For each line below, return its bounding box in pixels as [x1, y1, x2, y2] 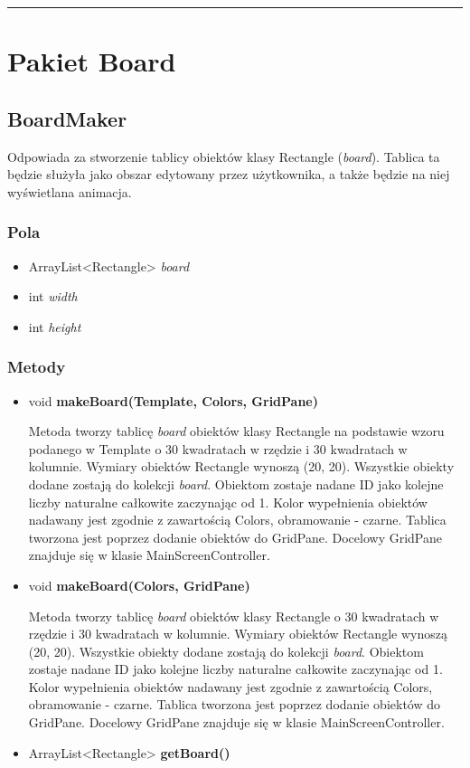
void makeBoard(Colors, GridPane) [28, 575, 250, 594]
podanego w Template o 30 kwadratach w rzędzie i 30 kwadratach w [28, 439, 408, 458]
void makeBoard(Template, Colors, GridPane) [28, 391, 319, 410]
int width [28, 287, 78, 306]
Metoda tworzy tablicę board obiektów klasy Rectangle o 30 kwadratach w [28, 606, 439, 625]
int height [28, 317, 81, 336]
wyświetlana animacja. [7, 182, 132, 201]
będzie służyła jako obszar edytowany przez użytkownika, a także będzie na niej [7, 165, 450, 184]
